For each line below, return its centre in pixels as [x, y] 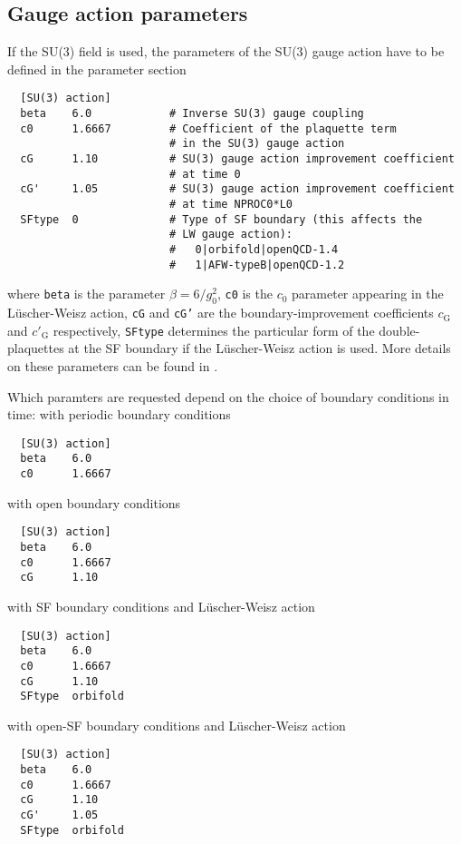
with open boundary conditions [94, 502]
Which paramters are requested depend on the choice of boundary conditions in [228, 396]
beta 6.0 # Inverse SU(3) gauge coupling [192, 114]
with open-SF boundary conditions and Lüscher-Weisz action [177, 725]
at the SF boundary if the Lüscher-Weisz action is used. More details [259, 348]
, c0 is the [245, 294]
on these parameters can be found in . [113, 365]
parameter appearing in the [368, 294]
